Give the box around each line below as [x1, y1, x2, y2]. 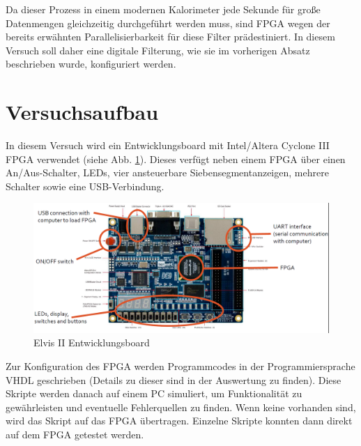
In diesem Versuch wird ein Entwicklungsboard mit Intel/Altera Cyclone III [6, 138, 330, 153]
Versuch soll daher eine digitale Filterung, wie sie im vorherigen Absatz [6, 43, 310, 57]
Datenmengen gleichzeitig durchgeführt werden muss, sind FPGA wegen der [6, 15, 330, 30]
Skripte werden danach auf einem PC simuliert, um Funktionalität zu [6, 386, 302, 401]
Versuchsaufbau [6, 98, 159, 126]
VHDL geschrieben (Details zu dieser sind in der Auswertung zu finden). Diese [6, 372, 341, 387]
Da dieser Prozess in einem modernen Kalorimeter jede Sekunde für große [6, 2, 321, 16]
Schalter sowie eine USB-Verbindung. [6, 178, 164, 193]
